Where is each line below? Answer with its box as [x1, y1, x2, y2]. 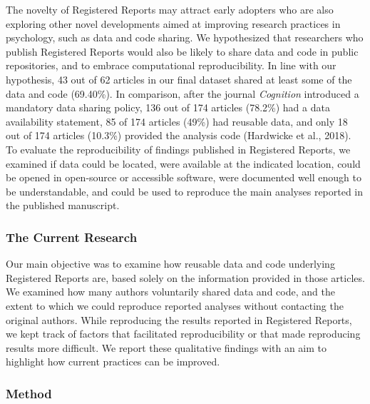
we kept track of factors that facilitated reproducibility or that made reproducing [6, 326, 361, 341]
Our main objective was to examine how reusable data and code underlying [6, 256, 335, 271]
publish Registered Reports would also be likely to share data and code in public [6, 44, 359, 59]
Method [6, 384, 52, 402]
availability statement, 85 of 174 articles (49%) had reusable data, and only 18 [6, 113, 348, 128]
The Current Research [6, 228, 138, 246]
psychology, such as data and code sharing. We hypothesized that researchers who [6, 30, 364, 45]
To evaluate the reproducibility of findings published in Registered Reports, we [6, 141, 351, 156]
